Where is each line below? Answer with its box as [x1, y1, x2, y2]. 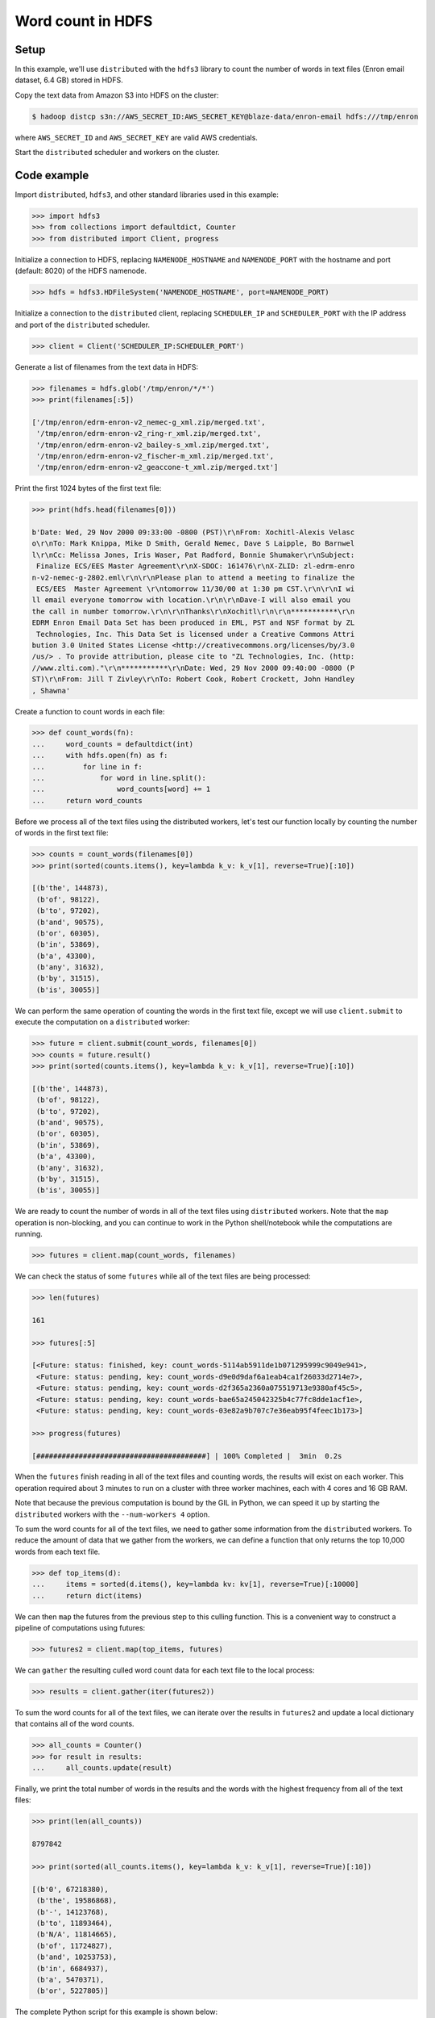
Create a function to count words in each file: [14, 706, 165, 716]
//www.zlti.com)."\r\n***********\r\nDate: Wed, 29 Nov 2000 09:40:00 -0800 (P [31, 663, 355, 672]
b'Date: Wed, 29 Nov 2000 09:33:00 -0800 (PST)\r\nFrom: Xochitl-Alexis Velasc [31, 528, 355, 537]
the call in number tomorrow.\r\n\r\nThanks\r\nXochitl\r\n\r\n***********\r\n [31, 606, 355, 616]
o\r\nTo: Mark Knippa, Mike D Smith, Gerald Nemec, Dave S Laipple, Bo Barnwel [31, 539, 355, 548]
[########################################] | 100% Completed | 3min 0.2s [31, 1451, 342, 1460]
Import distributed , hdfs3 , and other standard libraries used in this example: [14, 190, 280, 199]
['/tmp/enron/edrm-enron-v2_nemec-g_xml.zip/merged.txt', [31, 417, 266, 427]
